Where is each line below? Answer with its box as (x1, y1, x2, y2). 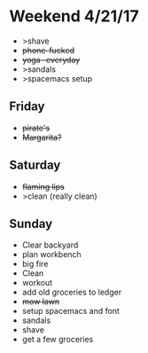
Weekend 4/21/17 (9, 6, 139, 27)
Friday (9, 99, 45, 114)
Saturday (9, 158, 61, 173)
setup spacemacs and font (21, 306, 120, 317)
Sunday (9, 216, 53, 231)
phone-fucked (21, 44, 75, 55)
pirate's (21, 122, 51, 133)
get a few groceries (21, 334, 94, 345)
